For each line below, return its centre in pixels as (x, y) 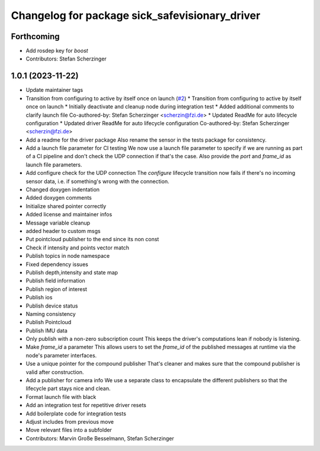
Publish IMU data (47, 330)
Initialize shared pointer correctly (66, 206)
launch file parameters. (54, 164)
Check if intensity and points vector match (78, 247)
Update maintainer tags (54, 90)
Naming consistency (51, 314)
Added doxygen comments (59, 198)
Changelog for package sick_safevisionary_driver (136, 15)
